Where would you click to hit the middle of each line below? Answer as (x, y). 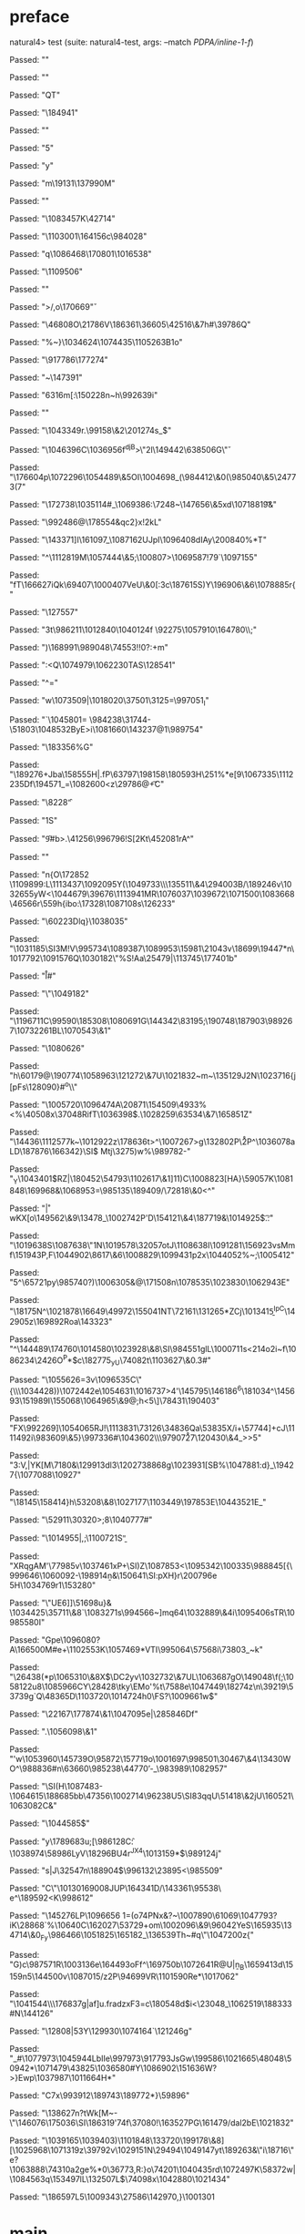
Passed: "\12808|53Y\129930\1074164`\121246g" (101, 2031)
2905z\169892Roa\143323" (61, 1321)
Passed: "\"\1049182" (49, 994)
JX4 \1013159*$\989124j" (176, 1852)
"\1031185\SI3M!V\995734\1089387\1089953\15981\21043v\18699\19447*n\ (152, 948)
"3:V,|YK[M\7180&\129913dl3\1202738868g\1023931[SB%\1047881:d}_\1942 (152, 1465)
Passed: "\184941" (44, 112)
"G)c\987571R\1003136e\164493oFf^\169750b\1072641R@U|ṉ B (127, 1965)
